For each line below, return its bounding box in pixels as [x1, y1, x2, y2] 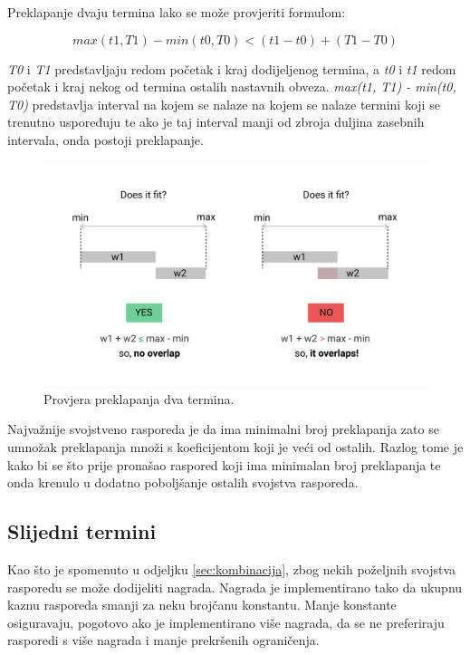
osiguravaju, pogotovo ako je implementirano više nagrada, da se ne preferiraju [7, 612, 445, 631]
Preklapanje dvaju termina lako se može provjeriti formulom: [7, 3, 346, 21]
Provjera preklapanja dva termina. [43, 389, 235, 408]
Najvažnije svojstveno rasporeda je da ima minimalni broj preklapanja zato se [7, 419, 439, 438]
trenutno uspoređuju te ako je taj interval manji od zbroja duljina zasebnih [7, 112, 425, 131]
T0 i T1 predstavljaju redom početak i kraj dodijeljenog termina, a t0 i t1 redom [7, 59, 456, 78]
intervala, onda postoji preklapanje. [7, 130, 204, 149]
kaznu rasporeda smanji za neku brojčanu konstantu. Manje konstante [7, 595, 397, 614]
